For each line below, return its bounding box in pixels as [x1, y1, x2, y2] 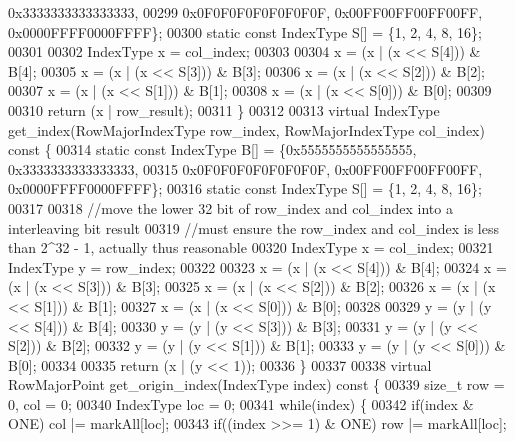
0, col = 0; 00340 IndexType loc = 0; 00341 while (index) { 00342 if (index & [8, 393, 474, 414]
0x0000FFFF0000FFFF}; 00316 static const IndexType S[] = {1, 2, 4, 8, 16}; [8, 178, 482, 199]
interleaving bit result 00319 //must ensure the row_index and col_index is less [8, 217, 500, 238]
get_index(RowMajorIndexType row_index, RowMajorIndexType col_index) [8, 119, 485, 140]
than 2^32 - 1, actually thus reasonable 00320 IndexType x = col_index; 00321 [8, 237, 494, 258]
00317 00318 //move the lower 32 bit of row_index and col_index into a [8, 197, 453, 218]
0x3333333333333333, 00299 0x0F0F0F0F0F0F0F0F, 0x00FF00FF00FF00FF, [8, 2, 483, 22]
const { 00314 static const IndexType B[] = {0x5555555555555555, [8, 139, 417, 160]
